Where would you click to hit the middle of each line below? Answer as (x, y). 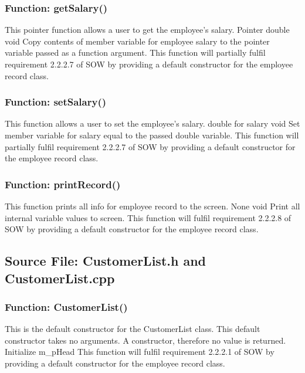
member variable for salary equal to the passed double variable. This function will (152, 135)
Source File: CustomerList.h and (106, 261)
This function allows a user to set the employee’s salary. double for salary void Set (152, 123)
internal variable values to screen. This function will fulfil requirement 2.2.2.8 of (148, 217)
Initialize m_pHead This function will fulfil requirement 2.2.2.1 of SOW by (140, 352)
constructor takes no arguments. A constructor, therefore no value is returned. (145, 340)
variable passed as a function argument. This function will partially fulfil (135, 52)
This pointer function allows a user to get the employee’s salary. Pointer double (147, 30)
